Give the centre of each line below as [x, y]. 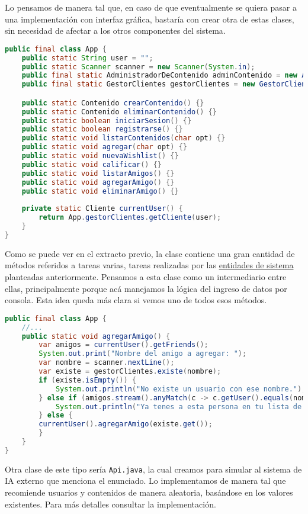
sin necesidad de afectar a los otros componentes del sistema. [115, 30]
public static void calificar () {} [92, 164]
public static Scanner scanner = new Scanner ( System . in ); [138, 67]
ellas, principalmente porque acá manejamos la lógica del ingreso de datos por [146, 288]
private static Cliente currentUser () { [102, 209]
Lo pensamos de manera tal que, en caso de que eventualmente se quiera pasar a [151, 7]
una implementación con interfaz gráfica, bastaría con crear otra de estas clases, [150, 19]
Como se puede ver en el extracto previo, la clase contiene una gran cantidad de [150, 253]
